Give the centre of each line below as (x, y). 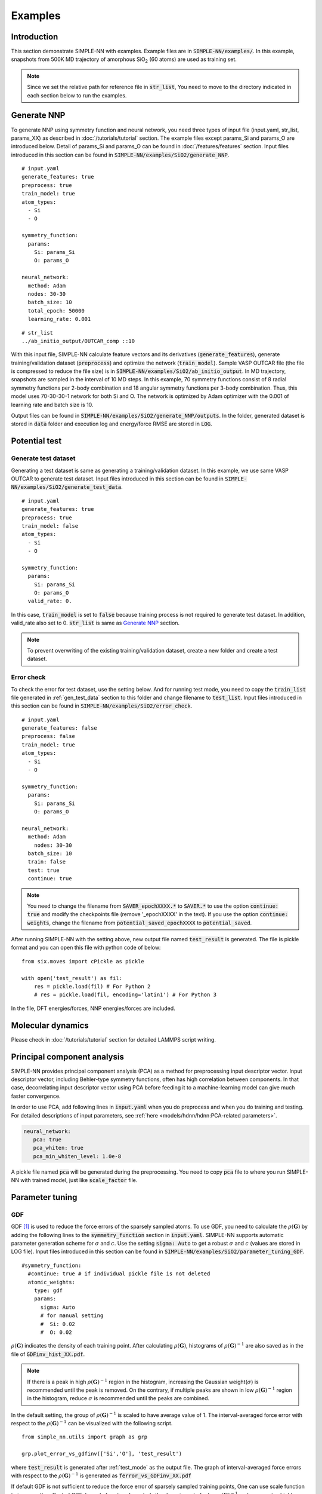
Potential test (36, 441)
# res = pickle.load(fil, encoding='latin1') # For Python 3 (125, 995)
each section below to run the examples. (77, 95)
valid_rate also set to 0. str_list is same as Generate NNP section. (95, 623)
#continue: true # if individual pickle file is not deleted (119, 1274)
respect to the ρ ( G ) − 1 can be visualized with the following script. (92, 1423)
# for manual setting (72, 1316)
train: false (47, 862)
